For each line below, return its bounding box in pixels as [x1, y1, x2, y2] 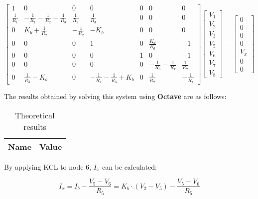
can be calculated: [102, 161, 157, 172]
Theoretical [15, 109, 55, 121]
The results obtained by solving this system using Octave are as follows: [4, 91, 227, 101]
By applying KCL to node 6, [4, 161, 92, 172]
